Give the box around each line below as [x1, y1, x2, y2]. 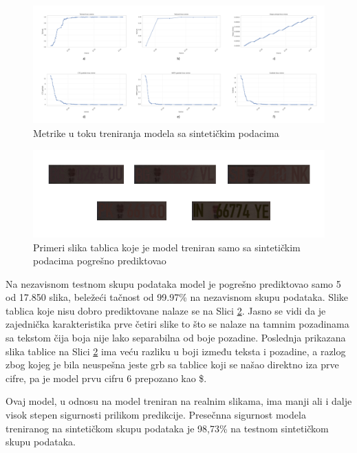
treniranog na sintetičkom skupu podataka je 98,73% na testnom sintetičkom [6, 421, 329, 435]
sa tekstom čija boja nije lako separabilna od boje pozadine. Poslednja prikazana [6, 330, 346, 345]
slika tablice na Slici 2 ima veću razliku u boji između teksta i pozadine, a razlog [6, 344, 346, 358]
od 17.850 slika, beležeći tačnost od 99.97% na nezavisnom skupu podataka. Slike [6, 290, 349, 304]
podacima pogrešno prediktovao [33, 253, 166, 268]
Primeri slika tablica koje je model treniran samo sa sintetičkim [33, 240, 301, 254]
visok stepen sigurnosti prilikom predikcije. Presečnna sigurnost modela [6, 408, 306, 422]
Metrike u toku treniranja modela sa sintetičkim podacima [33, 126, 279, 140]
